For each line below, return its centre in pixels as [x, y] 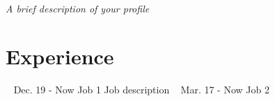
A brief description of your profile [78, 8]
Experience [60, 56]
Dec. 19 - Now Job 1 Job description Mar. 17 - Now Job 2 [141, 89]
